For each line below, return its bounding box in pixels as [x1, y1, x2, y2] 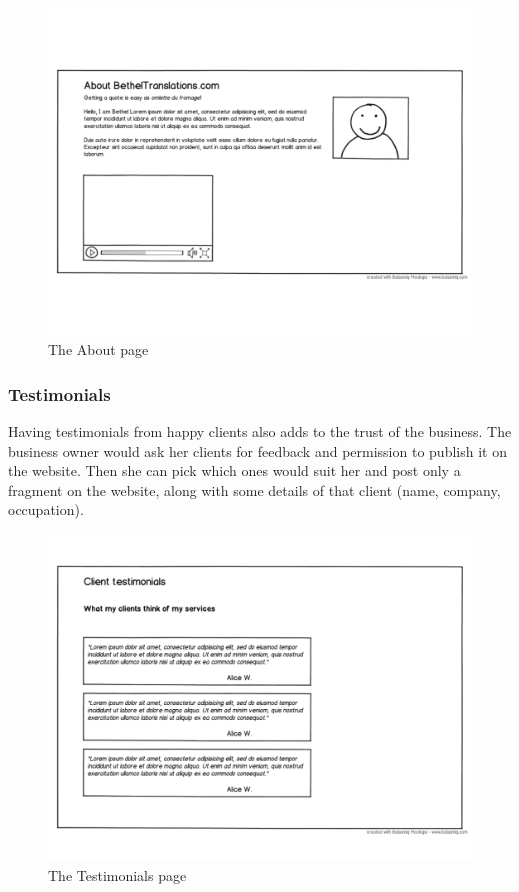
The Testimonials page [48, 865, 187, 885]
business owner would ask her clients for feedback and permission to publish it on [8, 440, 507, 461]
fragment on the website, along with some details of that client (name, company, [8, 479, 501, 500]
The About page [48, 339, 149, 360]
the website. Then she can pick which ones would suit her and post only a [8, 460, 461, 481]
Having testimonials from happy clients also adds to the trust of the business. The [8, 420, 512, 441]
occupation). [8, 499, 84, 520]
